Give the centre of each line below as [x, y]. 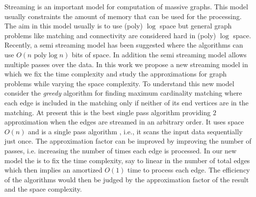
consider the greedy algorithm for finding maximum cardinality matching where [123, 93]
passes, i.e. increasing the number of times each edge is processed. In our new [121, 150]
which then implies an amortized [53, 170]
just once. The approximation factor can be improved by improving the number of [128, 141]
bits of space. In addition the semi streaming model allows [159, 54]
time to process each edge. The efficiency [189, 170]
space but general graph [196, 26]
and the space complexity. [43, 189]
